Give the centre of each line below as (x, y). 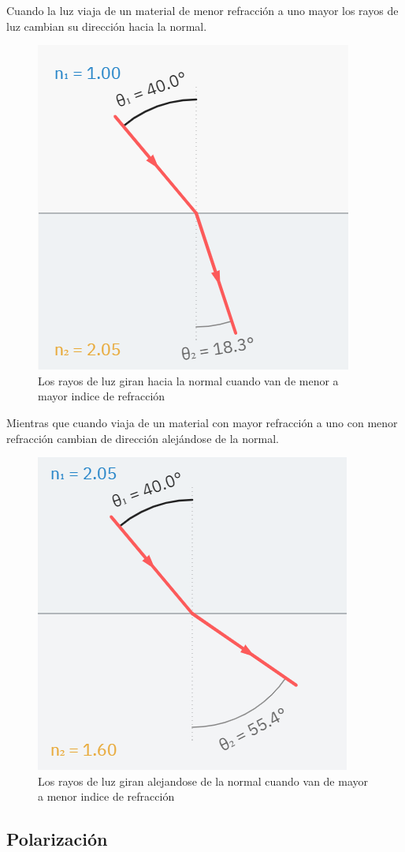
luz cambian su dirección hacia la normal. (107, 26)
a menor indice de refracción (106, 796)
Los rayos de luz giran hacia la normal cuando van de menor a (188, 380)
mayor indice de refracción (102, 396)
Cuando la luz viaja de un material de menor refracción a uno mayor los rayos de (202, 10)
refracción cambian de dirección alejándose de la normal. (143, 438)
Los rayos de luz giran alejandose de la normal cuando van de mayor (203, 781)
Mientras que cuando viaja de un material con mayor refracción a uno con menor (202, 422)
